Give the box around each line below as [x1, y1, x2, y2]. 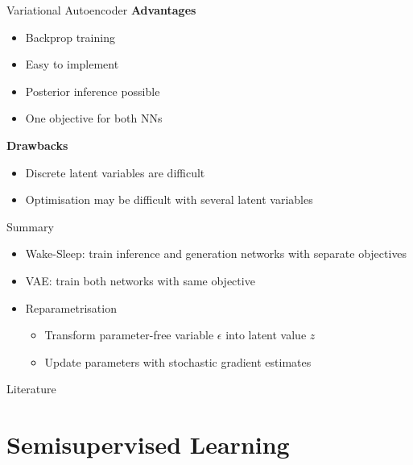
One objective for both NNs [25, 110, 163, 127]
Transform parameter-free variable [44, 326, 214, 343]
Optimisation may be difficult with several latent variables [25, 191, 313, 208]
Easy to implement [25, 56, 119, 73]
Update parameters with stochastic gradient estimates [44, 353, 312, 370]
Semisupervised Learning [6, 428, 290, 461]
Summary [6, 218, 54, 235]
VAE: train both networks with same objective [25, 272, 255, 289]
